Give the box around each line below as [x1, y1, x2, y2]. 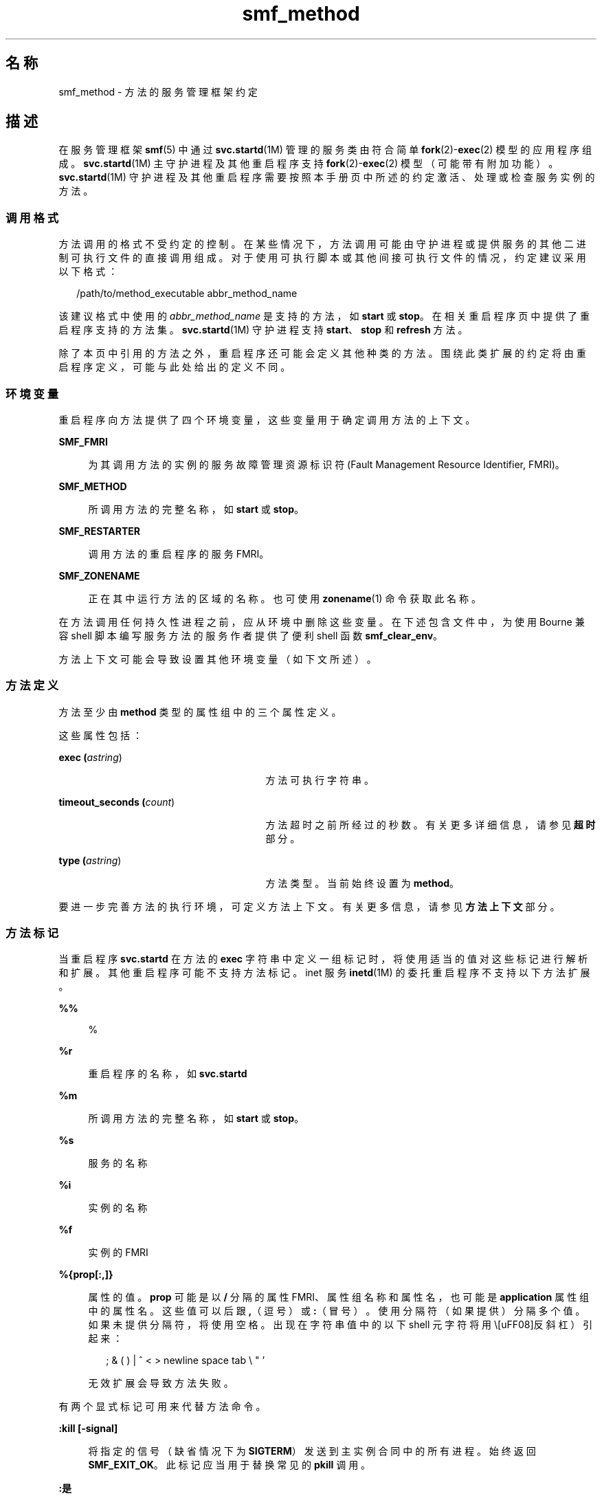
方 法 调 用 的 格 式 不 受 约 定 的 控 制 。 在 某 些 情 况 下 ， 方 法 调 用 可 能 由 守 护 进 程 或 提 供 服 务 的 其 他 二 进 [58, 238, 586, 250]
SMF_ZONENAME [58, 569, 140, 582]
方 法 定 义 [5, 679, 59, 693]
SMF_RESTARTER [58, 525, 141, 537]
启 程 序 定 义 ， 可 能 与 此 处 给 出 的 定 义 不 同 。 [58, 361, 291, 373]
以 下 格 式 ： [58, 265, 118, 278]
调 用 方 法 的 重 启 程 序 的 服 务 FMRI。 [88, 547, 269, 560]
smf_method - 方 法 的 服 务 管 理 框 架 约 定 [58, 85, 258, 98]
